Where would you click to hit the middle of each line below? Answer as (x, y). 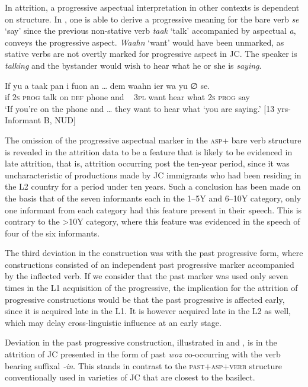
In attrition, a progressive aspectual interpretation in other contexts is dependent (152, 7)
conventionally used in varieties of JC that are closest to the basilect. (130, 377)
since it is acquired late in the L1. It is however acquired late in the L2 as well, (148, 311)
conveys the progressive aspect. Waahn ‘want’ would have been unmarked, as (145, 42)
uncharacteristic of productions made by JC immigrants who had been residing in (153, 175)
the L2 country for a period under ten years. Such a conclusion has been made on (153, 186)
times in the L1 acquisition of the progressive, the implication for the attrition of (151, 288)
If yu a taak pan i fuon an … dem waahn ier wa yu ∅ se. (108, 85)
